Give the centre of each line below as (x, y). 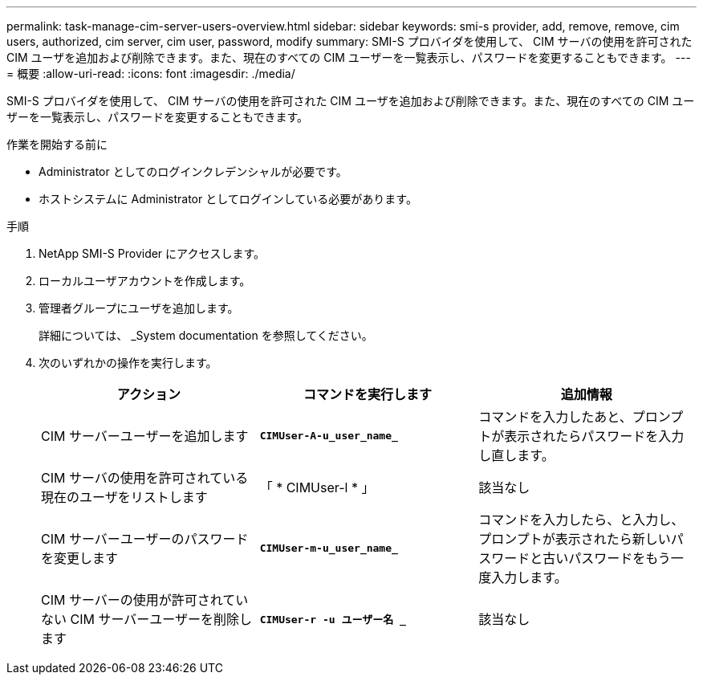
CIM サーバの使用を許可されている (145, 478)
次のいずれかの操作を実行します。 (128, 363)
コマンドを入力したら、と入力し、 (581, 520)
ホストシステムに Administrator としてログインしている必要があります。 (228, 199)
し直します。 (516, 455)
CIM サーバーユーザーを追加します (145, 436)
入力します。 (529, 577)
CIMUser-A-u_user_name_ (329, 435)
